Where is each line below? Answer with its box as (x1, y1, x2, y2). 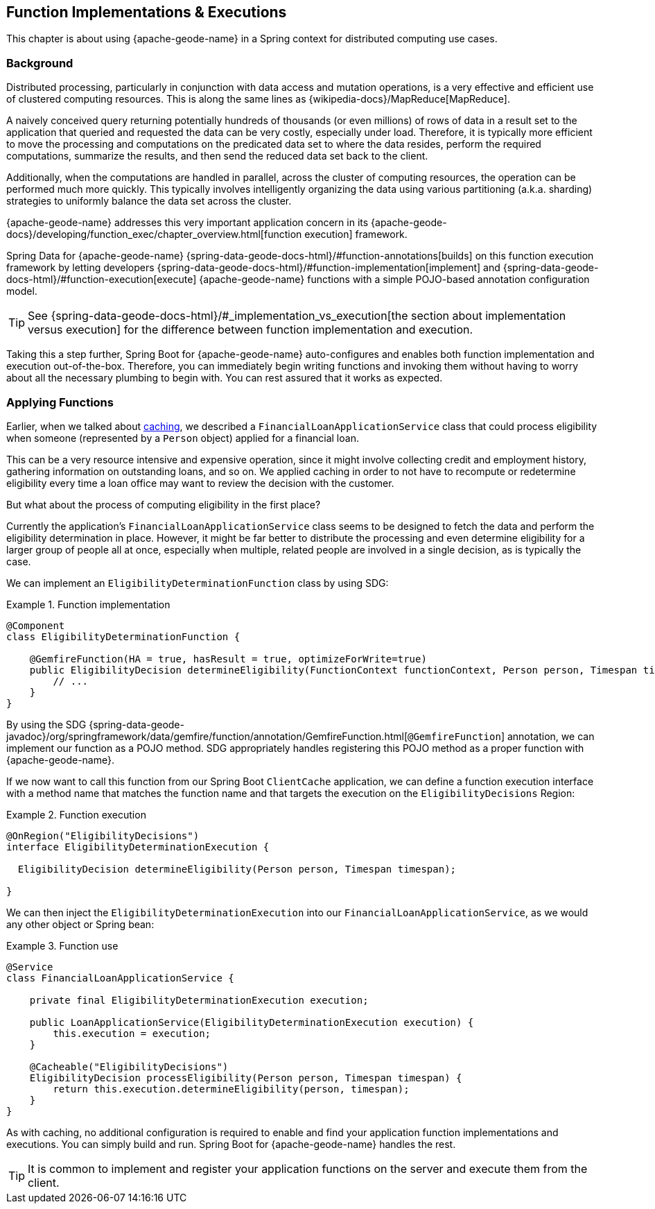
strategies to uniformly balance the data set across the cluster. (6, 195, 292, 207)
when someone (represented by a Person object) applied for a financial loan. (6, 431, 359, 444)
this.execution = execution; (53, 1027, 211, 1039)
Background (6, 55, 73, 70)
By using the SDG (6, 718, 87, 730)
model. (6, 285, 37, 298)
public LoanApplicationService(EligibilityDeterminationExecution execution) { (29, 1016, 474, 1028)
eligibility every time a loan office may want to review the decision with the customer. (6, 477, 394, 489)
